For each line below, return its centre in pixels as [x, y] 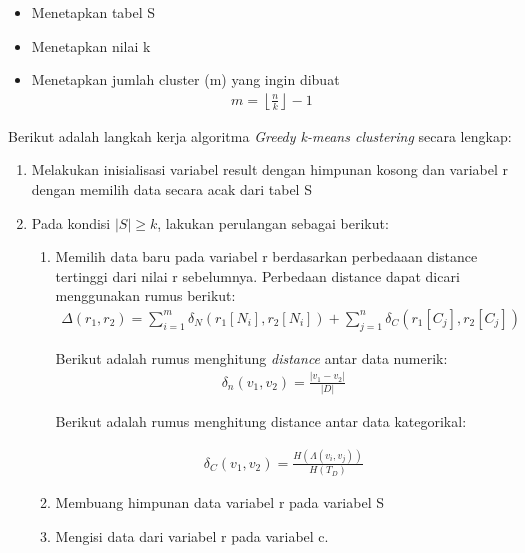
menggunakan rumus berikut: [145, 295]
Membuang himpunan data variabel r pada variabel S [219, 502]
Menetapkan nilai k [91, 45]
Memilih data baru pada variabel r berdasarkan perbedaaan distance [266, 256]
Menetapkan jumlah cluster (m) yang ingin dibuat [185, 79]
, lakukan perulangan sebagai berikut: [273, 222]
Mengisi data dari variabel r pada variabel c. [192, 535]
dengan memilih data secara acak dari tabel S [171, 189]
